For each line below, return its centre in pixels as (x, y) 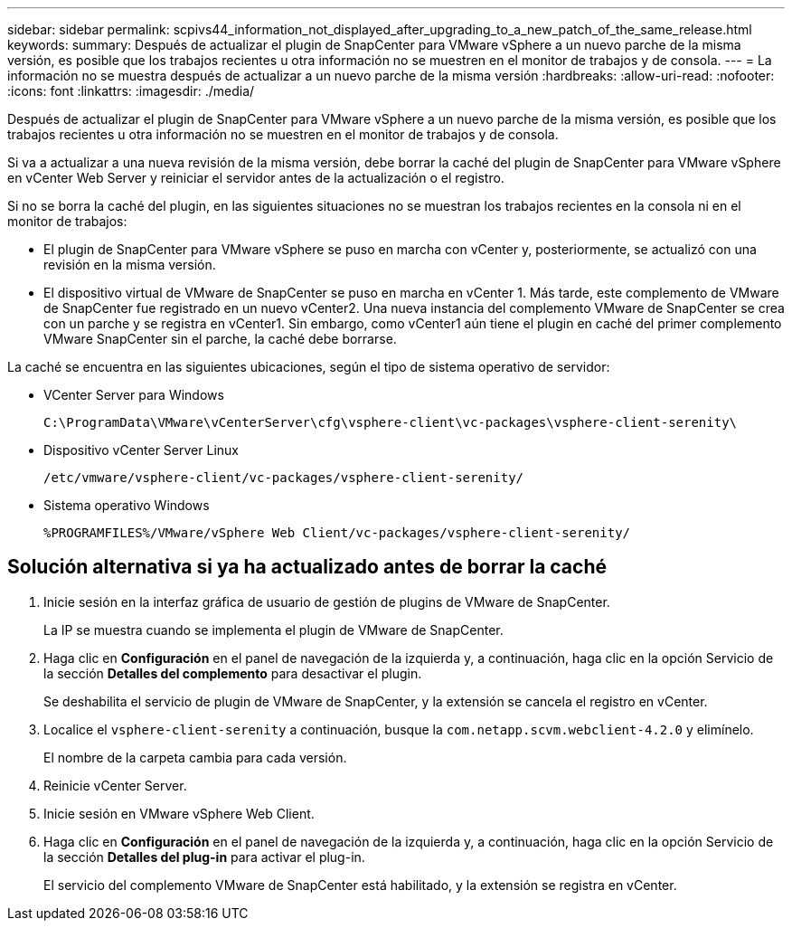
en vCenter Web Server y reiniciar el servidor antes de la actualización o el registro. (256, 178)
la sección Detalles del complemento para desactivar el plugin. (233, 673)
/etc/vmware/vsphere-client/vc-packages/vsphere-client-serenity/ (284, 478)
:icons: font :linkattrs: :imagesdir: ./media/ (131, 91)
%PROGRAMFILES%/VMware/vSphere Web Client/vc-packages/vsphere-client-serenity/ (337, 533)
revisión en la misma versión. (130, 265)
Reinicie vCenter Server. (115, 785)
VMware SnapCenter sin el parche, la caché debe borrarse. (220, 339)
